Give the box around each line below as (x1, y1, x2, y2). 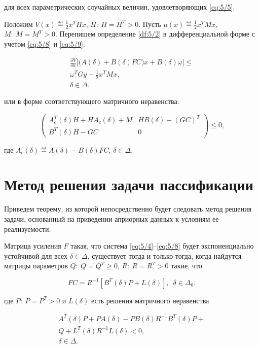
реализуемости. (4, 223, 51, 234)
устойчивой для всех (4, 250, 67, 261)
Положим (4, 18, 33, 29)
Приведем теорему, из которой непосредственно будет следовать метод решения (4, 203, 251, 214)
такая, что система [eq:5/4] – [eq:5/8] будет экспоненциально (70, 240, 254, 251)
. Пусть (138, 18, 161, 29)
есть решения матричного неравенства (91, 295, 209, 305)
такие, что (171, 260, 202, 271)
